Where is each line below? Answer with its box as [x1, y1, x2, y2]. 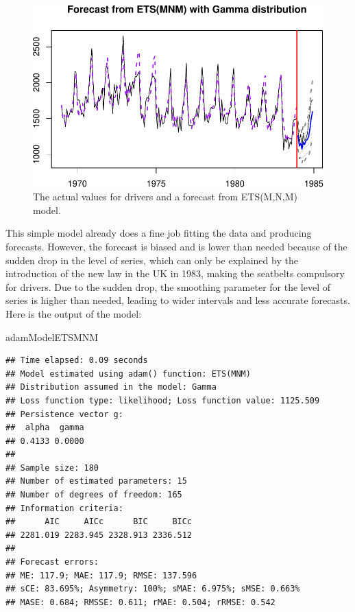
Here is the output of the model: [5, 306, 142, 320]
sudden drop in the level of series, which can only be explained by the [5, 252, 298, 267]
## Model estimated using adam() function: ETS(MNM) [5, 368, 251, 379]
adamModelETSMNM [5, 329, 99, 344]
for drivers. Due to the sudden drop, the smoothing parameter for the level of [5, 279, 330, 294]
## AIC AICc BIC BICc [5, 517, 193, 527]
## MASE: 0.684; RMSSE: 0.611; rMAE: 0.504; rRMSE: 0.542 [5, 597, 276, 607]
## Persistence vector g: [5, 409, 123, 419]
